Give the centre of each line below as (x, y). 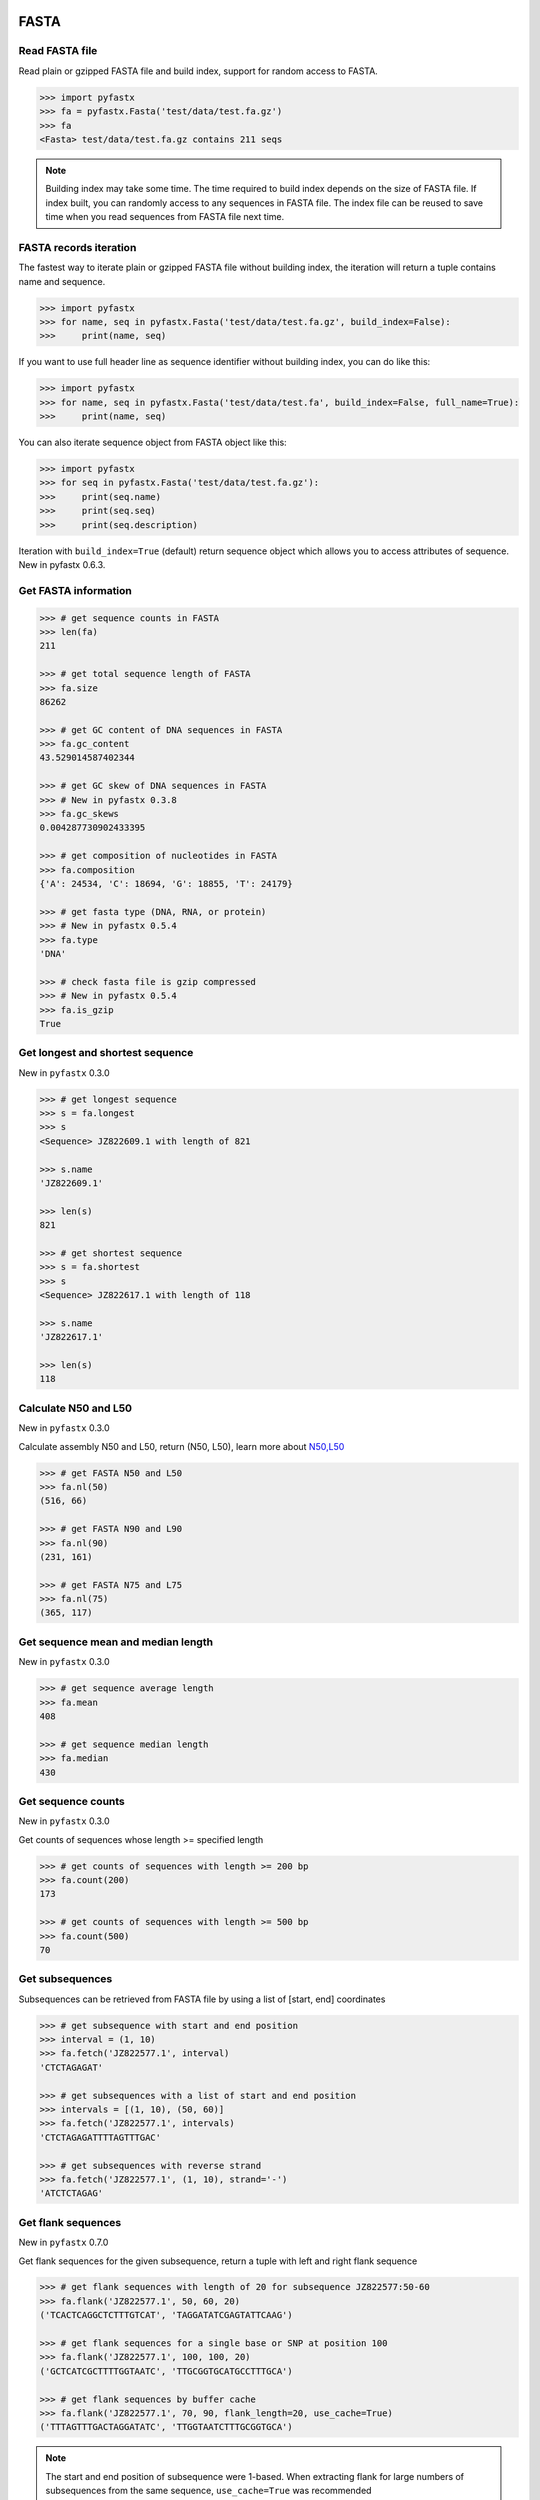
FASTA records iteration (77, 247)
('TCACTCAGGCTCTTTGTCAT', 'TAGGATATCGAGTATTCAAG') (166, 2315)
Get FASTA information (75, 590)
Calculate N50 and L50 (75, 1408)
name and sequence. (62, 281)
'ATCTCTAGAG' (71, 2193)
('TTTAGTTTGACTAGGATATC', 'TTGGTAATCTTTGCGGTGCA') (166, 2427)
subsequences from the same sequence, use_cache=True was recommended (208, 2491)
